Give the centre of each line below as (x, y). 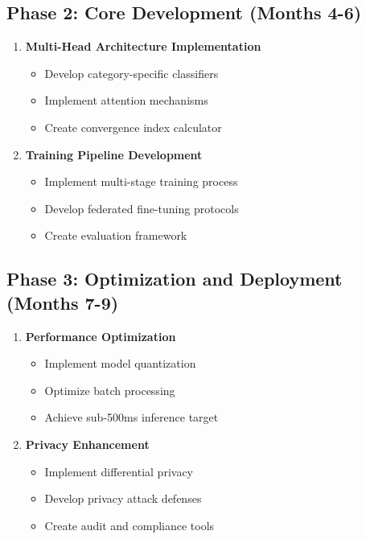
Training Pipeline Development (114, 154)
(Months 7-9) (63, 302)
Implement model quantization (120, 363)
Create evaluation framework (116, 235)
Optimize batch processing (110, 390)
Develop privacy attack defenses (123, 498)
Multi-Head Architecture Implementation (143, 46)
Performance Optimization (101, 336)
